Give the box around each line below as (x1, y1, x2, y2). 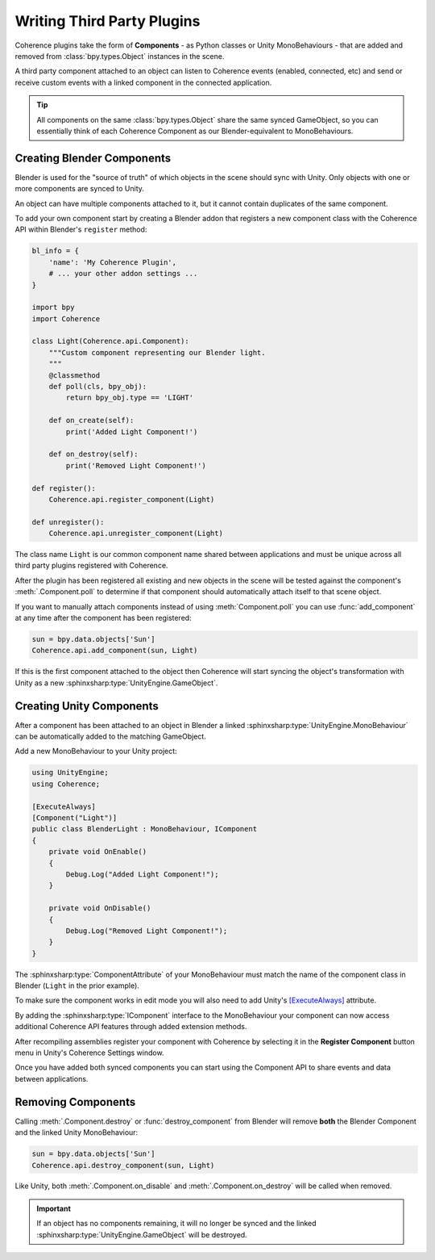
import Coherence (31, 314, 101, 323)
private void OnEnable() (48, 848, 147, 856)
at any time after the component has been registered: (14, 613, 193, 623)
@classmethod (48, 370, 101, 379)
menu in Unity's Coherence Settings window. (14, 1048, 164, 1057)
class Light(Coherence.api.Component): (31, 337, 189, 346)
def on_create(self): (48, 416, 135, 425)
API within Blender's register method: (14, 224, 147, 234)
